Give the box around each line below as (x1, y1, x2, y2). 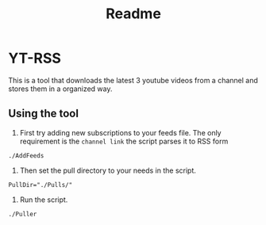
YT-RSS (8, 49, 62, 67)
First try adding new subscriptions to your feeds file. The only (19, 128, 222, 137)
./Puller (8, 210, 37, 218)
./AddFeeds (8, 151, 44, 159)
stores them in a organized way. (8, 84, 113, 93)
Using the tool (8, 107, 79, 120)
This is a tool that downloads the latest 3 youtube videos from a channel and (8, 75, 258, 85)
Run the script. (19, 195, 68, 204)
